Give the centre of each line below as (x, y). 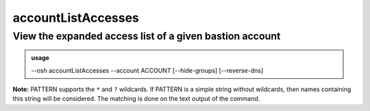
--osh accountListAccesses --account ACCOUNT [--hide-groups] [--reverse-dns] (147, 70)
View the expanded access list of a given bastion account (147, 36)
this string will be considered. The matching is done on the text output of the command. (136, 99)
